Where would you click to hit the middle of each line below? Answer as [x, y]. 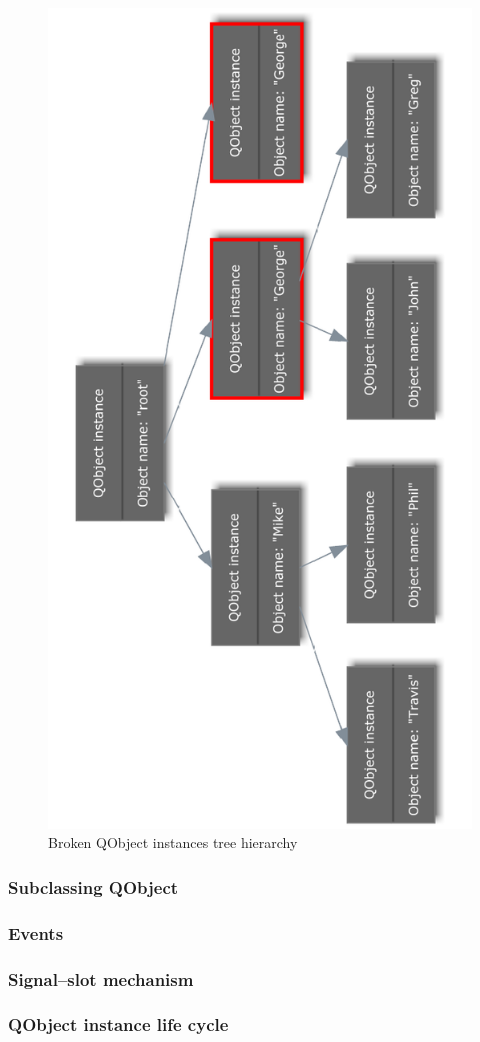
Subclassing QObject [93, 886]
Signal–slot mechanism [101, 978]
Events [36, 932]
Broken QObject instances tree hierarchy [173, 842]
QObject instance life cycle [118, 1024]
